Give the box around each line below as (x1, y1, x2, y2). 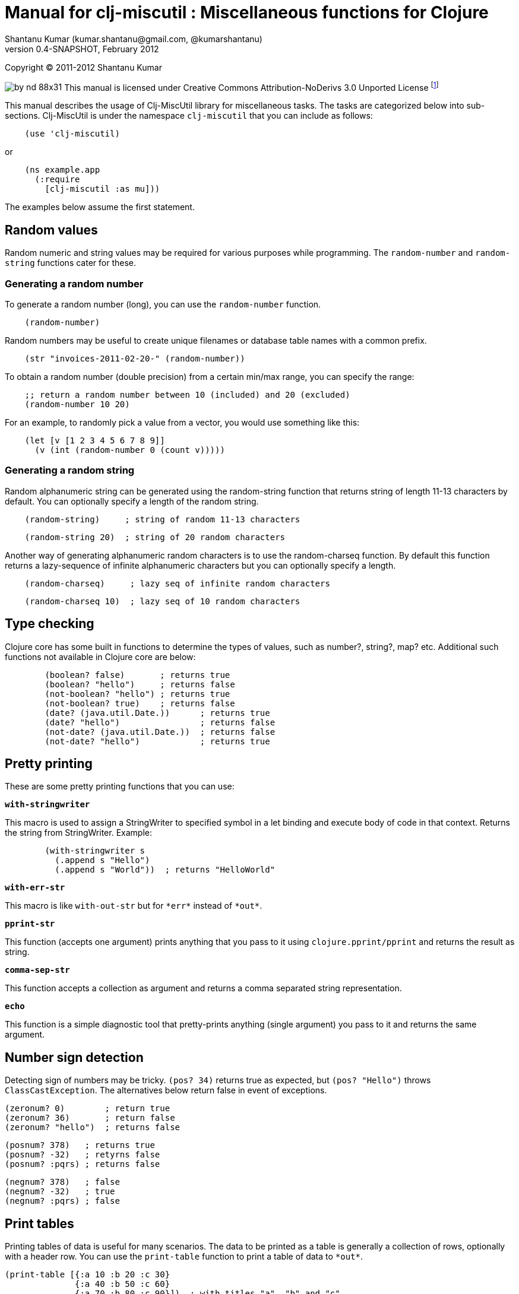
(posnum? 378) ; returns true (5, 1140, 155, 1150)
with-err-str (5, 883, 65, 893)
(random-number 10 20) (24, 399, 130, 409)
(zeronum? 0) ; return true (5, 1103, 170, 1114)
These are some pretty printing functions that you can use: (5, 781, 235, 792)
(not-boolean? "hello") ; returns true (45, 689, 230, 699)
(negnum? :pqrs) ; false (5, 1196, 120, 1206)
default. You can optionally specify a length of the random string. (5, 496, 259, 506)
